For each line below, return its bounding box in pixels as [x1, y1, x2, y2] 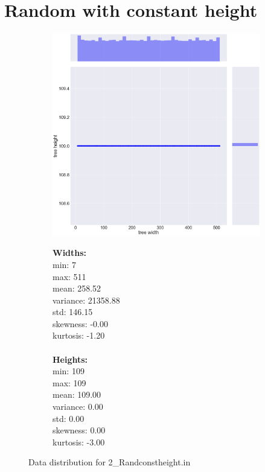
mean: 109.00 [53, 388, 101, 401]
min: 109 [53, 365, 85, 377]
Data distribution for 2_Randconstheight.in [28, 456, 191, 468]
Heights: [53, 352, 88, 365]
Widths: [53, 246, 87, 259]
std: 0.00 [53, 412, 85, 424]
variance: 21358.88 [53, 293, 120, 306]
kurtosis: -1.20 [53, 329, 105, 342]
